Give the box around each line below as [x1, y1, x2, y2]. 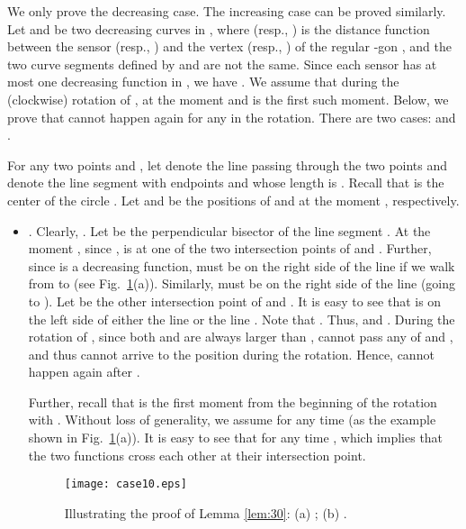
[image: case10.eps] [64, 478, 187, 491]
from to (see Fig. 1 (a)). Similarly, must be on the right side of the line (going [28, 274, 456, 293]
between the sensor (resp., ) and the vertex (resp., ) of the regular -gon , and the [7, 37, 453, 56]
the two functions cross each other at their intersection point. [28, 445, 366, 464]
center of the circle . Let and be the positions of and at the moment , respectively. [7, 190, 460, 209]
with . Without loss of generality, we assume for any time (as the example [28, 410, 436, 429]
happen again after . [28, 362, 140, 381]
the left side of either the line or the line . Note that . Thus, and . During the [28, 309, 455, 328]
